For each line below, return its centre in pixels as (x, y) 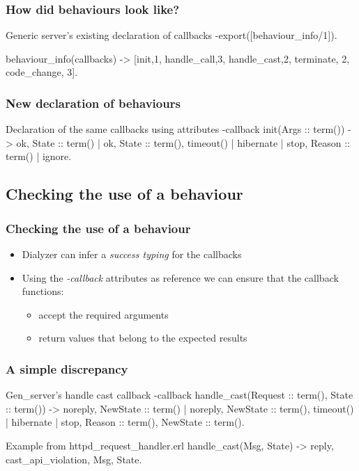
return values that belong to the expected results (143, 338)
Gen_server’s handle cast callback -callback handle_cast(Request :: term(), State (179, 395)
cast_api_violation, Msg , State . (74, 459)
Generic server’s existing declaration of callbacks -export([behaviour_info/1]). (171, 35)
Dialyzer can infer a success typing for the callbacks (132, 254)
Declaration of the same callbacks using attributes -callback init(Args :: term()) (175, 129)
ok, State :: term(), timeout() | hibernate (191, 142)
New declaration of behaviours (93, 103)
